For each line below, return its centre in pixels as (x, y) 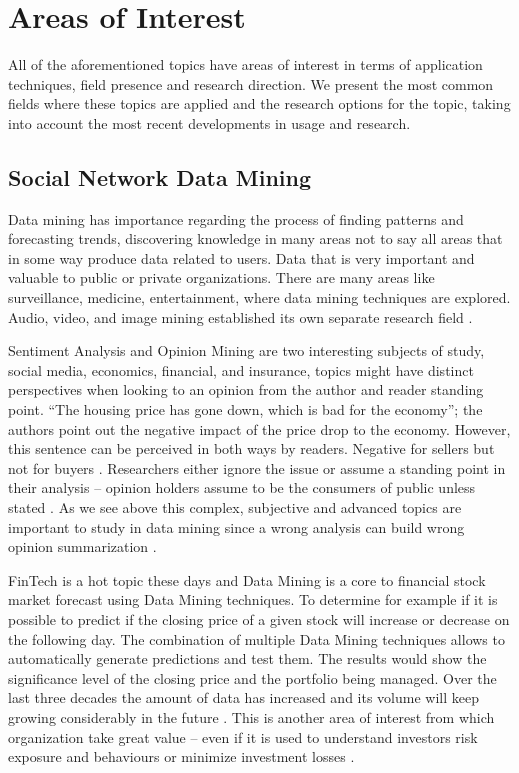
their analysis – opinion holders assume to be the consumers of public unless (242, 487)
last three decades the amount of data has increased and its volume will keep (243, 697)
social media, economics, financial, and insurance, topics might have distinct (241, 369)
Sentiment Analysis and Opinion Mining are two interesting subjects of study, (246, 350)
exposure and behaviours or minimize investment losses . (181, 756)
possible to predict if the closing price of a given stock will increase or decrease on (259, 618)
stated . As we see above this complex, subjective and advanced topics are (235, 507)
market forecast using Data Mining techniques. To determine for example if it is (253, 599)
